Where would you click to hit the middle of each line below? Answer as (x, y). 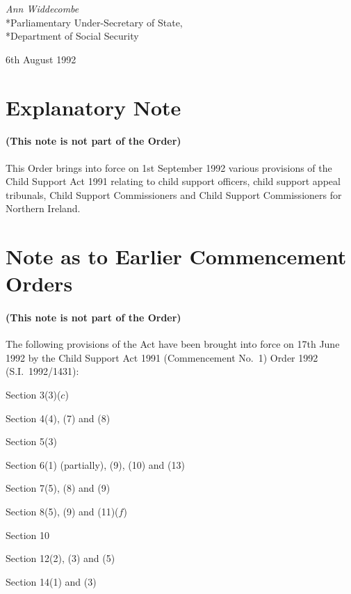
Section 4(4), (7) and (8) (58, 418)
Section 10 (27, 535)
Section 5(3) (31, 441)
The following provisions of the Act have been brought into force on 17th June (173, 344)
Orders (39, 283)
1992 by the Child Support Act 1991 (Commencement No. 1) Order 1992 (162, 357)
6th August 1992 (41, 59)
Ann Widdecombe (42, 8)
